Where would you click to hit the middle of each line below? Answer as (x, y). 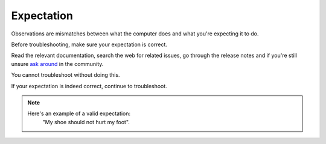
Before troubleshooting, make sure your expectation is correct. (89, 44)
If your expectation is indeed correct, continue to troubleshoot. (89, 86)
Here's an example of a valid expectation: (79, 113)
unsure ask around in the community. (57, 64)
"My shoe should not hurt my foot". (86, 122)
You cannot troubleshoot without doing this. (66, 75)
